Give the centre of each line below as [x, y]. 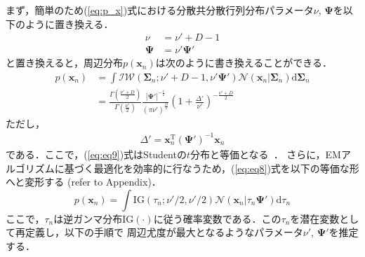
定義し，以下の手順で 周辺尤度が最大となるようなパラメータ [164, 232]
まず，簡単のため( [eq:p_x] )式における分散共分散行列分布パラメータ [160, 10]
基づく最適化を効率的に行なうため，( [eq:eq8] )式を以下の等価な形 [212, 168]
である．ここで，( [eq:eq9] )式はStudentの [96, 154]
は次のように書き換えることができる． [244, 63]
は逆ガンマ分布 [88, 218]
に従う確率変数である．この [217, 218]
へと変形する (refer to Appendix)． [84, 182]
